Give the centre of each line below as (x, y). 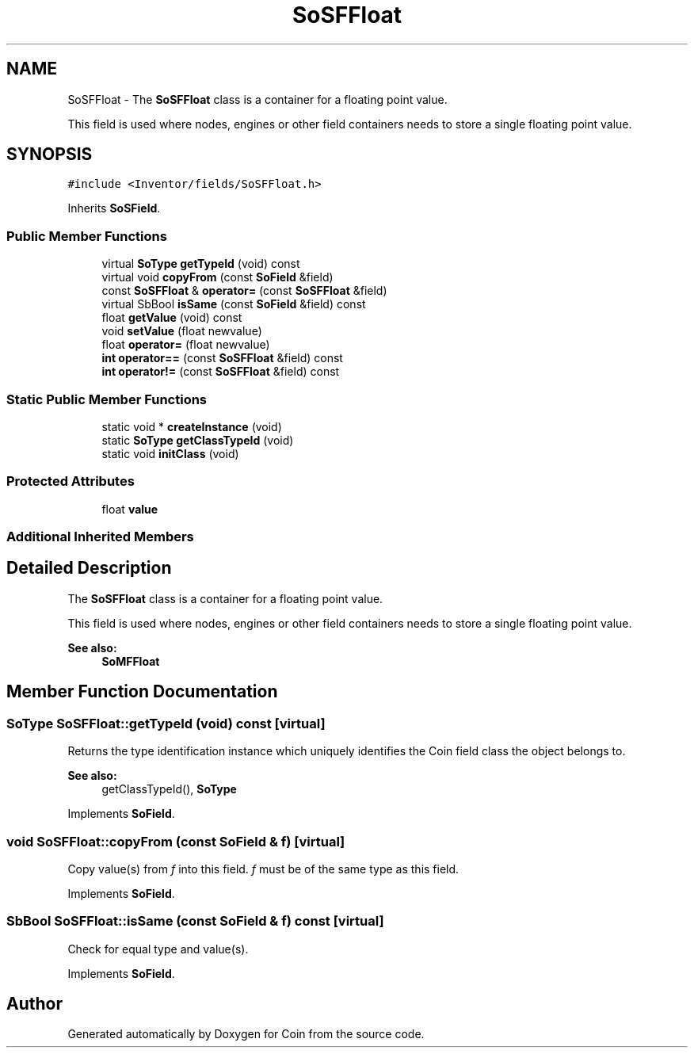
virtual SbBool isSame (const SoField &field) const (234, 304)
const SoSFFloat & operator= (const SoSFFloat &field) (244, 291)
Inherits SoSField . (114, 208)
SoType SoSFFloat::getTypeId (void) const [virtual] (166, 723)
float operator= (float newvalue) (186, 345)
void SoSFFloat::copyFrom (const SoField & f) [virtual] (176, 841)
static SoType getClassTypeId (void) (198, 440)
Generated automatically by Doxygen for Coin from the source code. (246, 1034)
